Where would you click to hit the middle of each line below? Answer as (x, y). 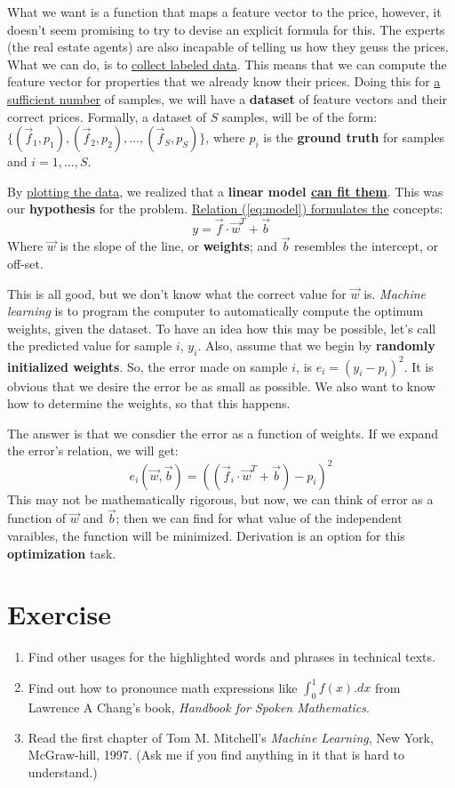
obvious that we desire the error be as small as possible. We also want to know (221, 386)
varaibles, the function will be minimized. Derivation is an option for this (206, 535)
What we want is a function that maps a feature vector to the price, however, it (224, 12)
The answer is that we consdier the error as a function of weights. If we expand (223, 433)
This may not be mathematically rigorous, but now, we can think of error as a (220, 499)
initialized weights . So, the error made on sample (148, 366)
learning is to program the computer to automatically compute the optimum (216, 311)
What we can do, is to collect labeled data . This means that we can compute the (227, 64)
